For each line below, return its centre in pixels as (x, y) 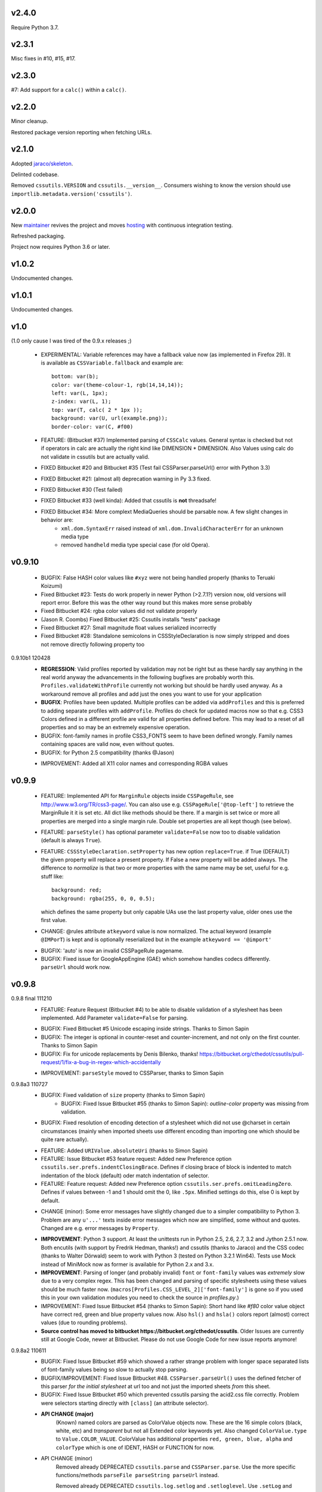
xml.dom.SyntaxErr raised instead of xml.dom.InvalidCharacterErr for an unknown (172, 528)
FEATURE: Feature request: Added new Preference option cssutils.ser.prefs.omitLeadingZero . (166, 1184)
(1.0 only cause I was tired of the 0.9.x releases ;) (71, 341)
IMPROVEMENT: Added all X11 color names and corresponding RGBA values (134, 763)
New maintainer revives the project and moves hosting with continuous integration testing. (122, 225)
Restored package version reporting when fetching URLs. (81, 132)
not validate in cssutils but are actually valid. (95, 457)
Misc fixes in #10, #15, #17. (43, 58)
